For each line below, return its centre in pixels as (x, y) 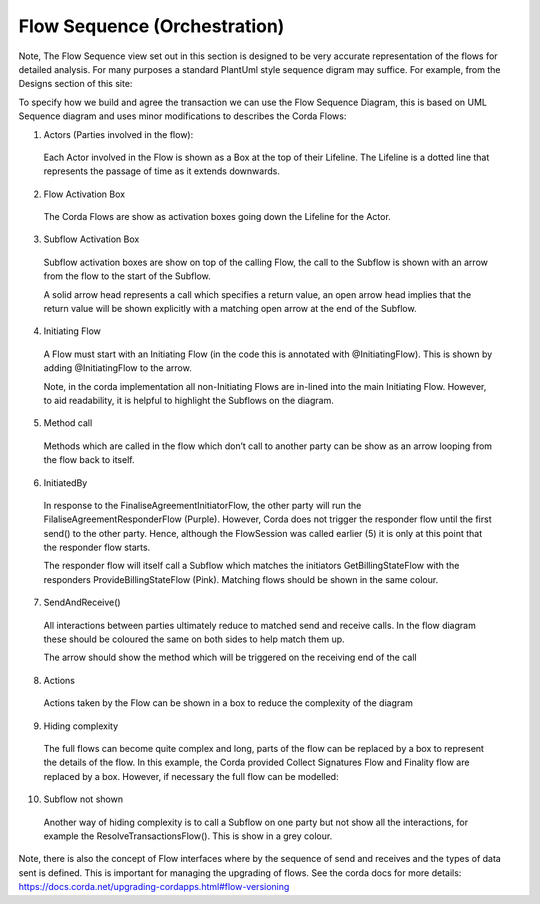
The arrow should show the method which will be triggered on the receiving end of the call (230, 657)
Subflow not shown (83, 799)
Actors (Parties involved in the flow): (118, 134)
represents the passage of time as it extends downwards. (161, 171)
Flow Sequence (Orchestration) (151, 26)
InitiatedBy (65, 482)
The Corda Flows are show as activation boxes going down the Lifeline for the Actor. (217, 217)
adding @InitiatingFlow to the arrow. (117, 368)
